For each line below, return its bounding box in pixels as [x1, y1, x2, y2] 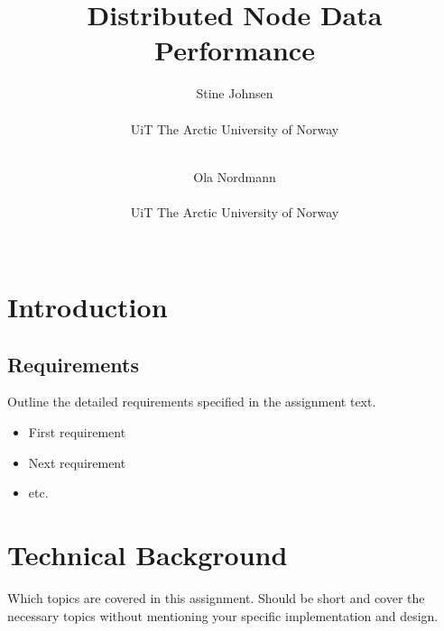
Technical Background [7, 536, 288, 573]
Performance [154, 32, 315, 69]
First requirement [28, 423, 126, 442]
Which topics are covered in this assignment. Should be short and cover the [7, 588, 425, 607]
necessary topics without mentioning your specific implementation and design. [7, 606, 439, 625]
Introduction [7, 288, 168, 325]
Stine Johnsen [196, 84, 273, 103]
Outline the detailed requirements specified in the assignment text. [7, 392, 376, 411]
